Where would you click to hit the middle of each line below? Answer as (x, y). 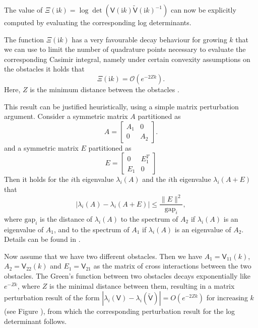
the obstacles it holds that (44, 69)
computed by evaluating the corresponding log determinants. (98, 22)
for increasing (227, 298)
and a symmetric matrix (41, 147)
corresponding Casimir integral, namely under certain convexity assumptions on (127, 59)
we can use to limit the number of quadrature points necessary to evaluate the (125, 49)
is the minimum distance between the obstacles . (105, 89)
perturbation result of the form (52, 298)
